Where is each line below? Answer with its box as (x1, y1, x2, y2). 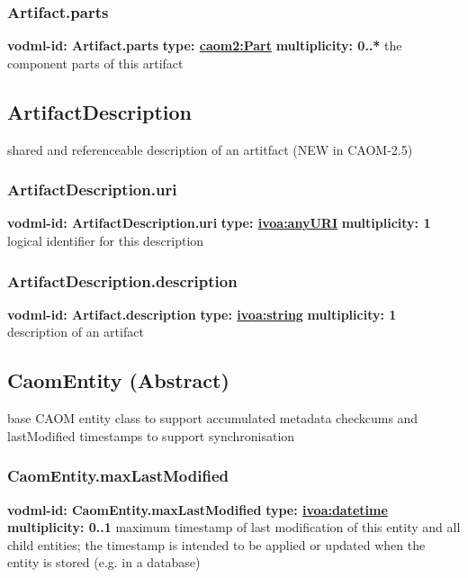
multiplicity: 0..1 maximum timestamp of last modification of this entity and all (7, 518, 461, 537)
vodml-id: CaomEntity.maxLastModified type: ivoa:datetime (7, 500, 388, 519)
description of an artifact (7, 322, 144, 341)
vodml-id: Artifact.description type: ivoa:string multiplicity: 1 (7, 304, 397, 323)
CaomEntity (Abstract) (7, 366, 229, 394)
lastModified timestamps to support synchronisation (7, 426, 295, 445)
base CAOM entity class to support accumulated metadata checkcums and (7, 409, 418, 428)
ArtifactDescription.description (7, 269, 238, 292)
